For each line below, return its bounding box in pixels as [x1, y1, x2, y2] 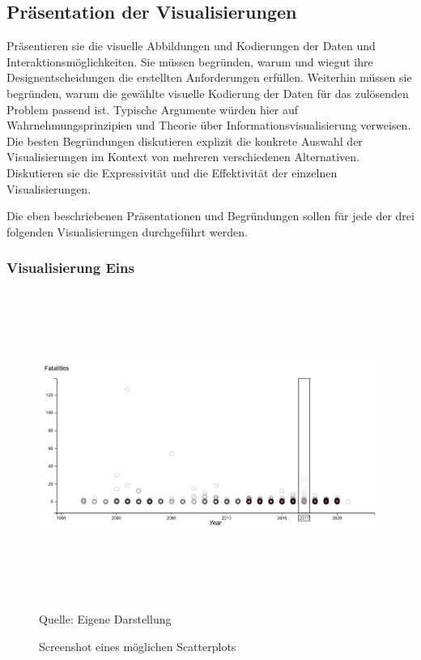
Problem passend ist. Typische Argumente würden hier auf [6, 100, 298, 117]
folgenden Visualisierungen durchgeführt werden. [6, 223, 248, 240]
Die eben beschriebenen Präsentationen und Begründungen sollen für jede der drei [6, 207, 415, 224]
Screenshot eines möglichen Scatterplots [39, 637, 236, 654]
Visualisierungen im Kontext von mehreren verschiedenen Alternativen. [6, 148, 359, 165]
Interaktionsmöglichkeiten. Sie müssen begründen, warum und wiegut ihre [6, 53, 373, 70]
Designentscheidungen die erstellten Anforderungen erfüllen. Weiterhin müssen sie [6, 69, 412, 86]
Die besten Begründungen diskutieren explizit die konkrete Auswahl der [6, 132, 363, 149]
